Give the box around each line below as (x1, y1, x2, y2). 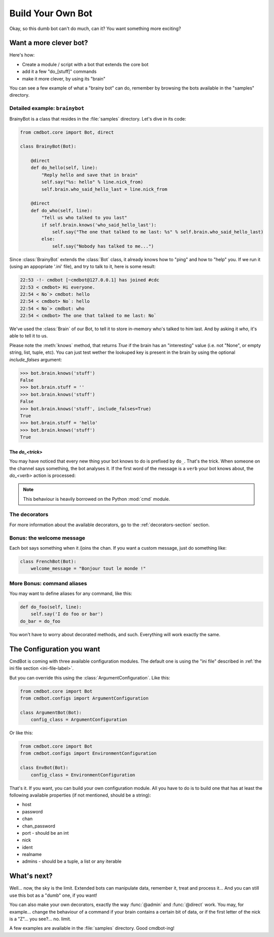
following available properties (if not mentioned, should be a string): (9, 792, 151, 798)
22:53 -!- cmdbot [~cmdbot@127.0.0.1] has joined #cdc (20, 277, 159, 283)
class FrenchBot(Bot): (20, 558, 77, 564)
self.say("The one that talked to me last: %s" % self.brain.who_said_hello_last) (52, 229, 264, 235)
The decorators (9, 511, 49, 518)
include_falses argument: (9, 356, 62, 362)
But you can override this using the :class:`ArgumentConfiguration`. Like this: (9, 674, 170, 680)
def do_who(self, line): (30, 208, 93, 213)
